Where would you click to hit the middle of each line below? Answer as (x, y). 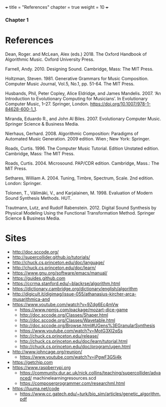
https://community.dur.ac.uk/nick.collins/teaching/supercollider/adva (90, 372)
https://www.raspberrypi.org (41, 367)
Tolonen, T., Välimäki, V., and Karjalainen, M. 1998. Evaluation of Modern (79, 193)
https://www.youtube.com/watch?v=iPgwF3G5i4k (71, 357)
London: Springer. (24, 183)
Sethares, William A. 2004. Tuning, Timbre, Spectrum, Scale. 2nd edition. (80, 178)
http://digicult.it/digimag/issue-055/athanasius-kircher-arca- (74, 294)
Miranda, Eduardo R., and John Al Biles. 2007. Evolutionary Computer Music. (83, 119)
